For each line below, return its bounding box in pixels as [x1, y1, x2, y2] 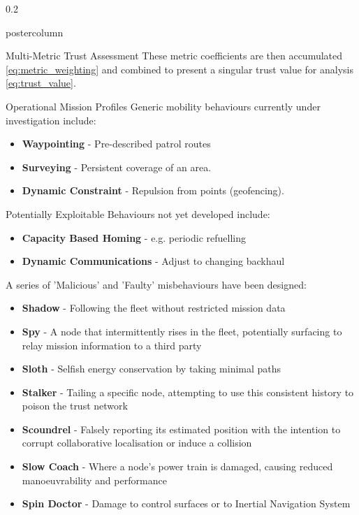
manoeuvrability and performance [22, 472, 167, 487]
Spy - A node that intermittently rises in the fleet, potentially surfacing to [22, 324, 342, 338]
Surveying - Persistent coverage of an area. [22, 159, 212, 174]
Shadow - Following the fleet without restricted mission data [22, 300, 286, 315]
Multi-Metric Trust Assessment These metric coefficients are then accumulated [6, 48, 343, 63]
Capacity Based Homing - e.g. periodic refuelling [22, 230, 246, 245]
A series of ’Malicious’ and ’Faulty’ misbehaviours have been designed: [6, 277, 307, 291]
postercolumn [6, 24, 64, 39]
